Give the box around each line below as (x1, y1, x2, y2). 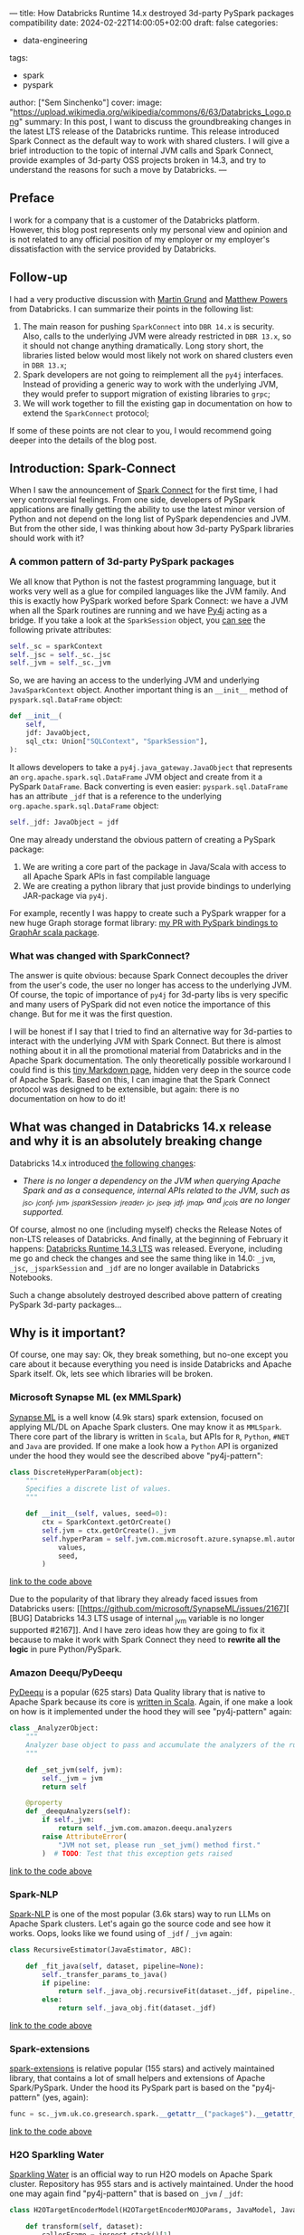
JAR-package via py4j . (22, 890, 109, 901)
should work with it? (9, 533, 84, 544)
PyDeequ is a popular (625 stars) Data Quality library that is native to (9, 1687, 266, 1698)
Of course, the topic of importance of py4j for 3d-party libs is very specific (9, 989, 289, 999)
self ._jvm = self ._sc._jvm (9, 658, 111, 668)
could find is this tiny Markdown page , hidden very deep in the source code (9, 1064, 291, 1075)
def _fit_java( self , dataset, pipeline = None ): (25, 1962, 204, 1971)
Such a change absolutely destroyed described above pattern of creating (9, 1289, 282, 1300)
